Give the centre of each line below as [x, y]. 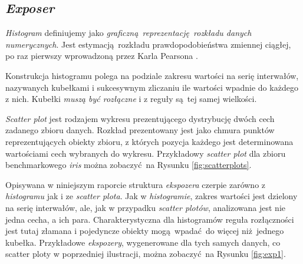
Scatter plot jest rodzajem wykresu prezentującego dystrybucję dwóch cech [140, 118]
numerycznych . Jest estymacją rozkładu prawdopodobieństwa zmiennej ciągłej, [148, 44]
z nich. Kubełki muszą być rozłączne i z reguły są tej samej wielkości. [131, 99]
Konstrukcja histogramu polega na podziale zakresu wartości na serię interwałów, [152, 75]
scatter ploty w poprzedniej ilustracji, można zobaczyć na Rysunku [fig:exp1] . [146, 254]
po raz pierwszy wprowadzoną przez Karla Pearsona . [102, 56]
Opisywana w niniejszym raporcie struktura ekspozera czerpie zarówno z [136, 184]
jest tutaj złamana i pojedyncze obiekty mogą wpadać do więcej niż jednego [145, 231]
